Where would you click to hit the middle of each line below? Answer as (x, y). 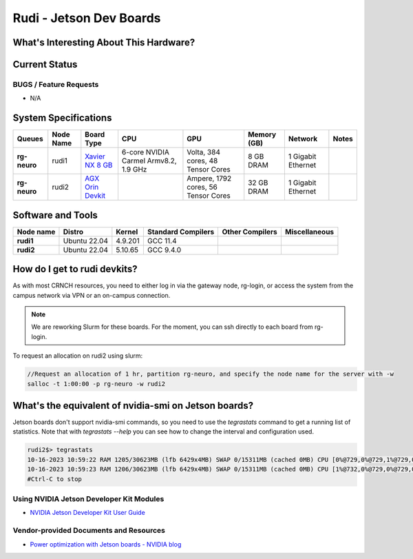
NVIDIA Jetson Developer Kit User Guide (88, 513)
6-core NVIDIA (146, 152)
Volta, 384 (203, 152)
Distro (73, 232)
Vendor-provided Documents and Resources (89, 531)
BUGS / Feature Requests (56, 84)
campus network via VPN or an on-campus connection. (92, 295)
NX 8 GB (99, 165)
